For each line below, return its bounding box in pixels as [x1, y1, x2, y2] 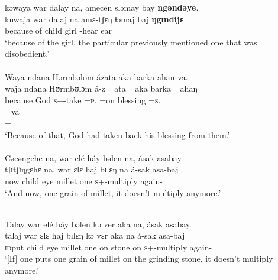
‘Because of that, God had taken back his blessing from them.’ [5, 128, 230, 141]
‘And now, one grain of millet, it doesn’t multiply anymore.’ [5, 186, 221, 198]
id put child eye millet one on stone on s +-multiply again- [5, 240, 212, 253]
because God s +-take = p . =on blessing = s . [5, 93, 161, 106]
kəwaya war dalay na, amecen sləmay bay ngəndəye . [5, 1, 199, 13]
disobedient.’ [5, 47, 50, 60]
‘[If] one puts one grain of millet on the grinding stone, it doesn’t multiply [5, 252, 273, 265]
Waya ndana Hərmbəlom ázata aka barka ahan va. [5, 70, 188, 83]
